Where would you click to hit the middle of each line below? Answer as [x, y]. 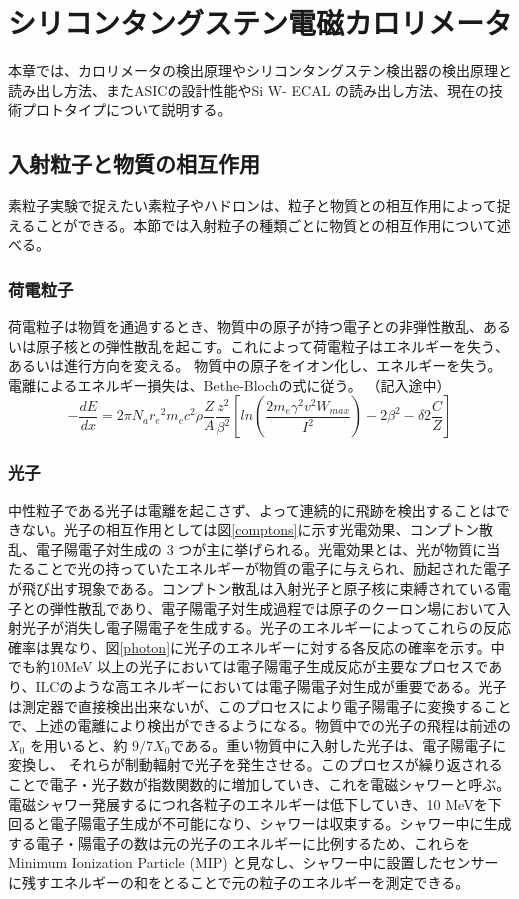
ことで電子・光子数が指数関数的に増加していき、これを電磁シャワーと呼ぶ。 [259, 784]
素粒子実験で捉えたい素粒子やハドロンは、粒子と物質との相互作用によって [252, 205]
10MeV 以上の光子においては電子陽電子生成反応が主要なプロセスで [269, 666]
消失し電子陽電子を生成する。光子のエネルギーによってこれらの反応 [287, 627]
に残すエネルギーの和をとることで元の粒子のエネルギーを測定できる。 [239, 881]
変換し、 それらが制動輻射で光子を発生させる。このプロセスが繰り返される [255, 764]
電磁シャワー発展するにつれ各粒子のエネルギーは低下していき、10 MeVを [248, 803]
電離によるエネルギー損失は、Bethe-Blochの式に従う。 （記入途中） [229, 384]
